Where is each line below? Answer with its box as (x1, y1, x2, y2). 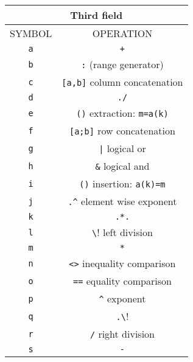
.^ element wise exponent (68, 194, 177, 208)
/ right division (89, 327, 155, 341)
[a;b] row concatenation (69, 124, 175, 137)
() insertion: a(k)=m (79, 176, 166, 190)
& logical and (95, 159, 150, 173)
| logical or (99, 141, 146, 155)
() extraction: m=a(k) (76, 106, 169, 120)
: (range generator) (81, 57, 164, 71)
